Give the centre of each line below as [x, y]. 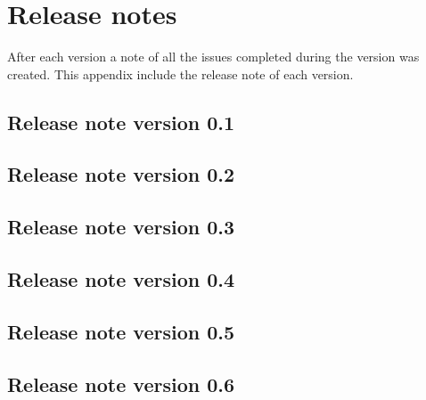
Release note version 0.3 [121, 227]
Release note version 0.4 [121, 279]
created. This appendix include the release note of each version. [180, 73]
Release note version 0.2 [121, 174]
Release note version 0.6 [121, 384]
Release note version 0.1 [121, 122]
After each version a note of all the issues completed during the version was [213, 57]
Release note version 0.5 [121, 331]
